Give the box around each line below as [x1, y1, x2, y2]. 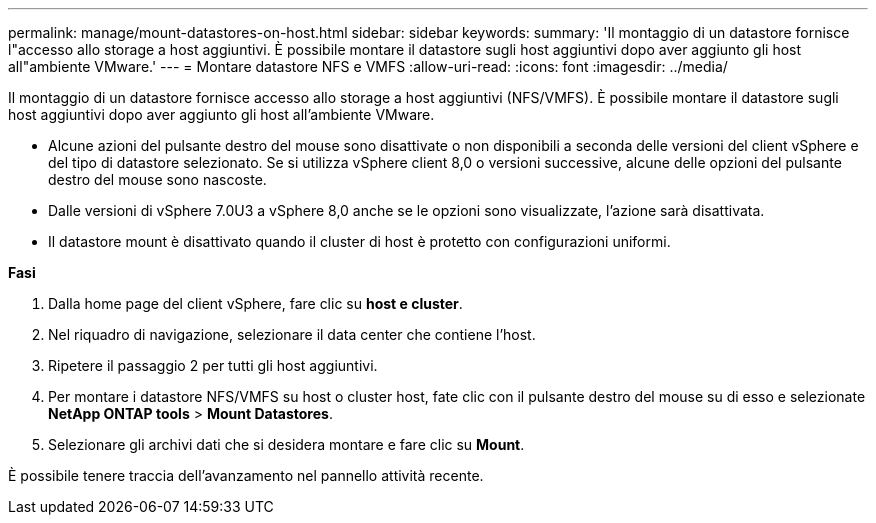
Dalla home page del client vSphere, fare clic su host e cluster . [48, 295, 463, 312]
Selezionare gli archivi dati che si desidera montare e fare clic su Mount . [48, 436, 525, 453]
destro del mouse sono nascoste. [48, 171, 267, 188]
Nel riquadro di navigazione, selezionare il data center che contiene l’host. [48, 326, 536, 343]
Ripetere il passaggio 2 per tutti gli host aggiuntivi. [48, 357, 378, 374]
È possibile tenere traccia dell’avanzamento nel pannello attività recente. [8, 467, 484, 484]
